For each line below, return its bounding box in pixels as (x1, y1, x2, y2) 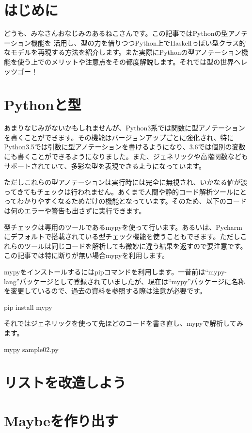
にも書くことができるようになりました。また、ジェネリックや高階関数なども (4, 151, 248, 161)
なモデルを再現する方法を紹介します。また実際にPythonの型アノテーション (4, 47, 241, 57)
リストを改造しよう (4, 372, 126, 392)
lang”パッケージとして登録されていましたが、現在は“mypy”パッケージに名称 (4, 276, 245, 286)
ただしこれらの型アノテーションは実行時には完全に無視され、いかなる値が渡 (4, 177, 248, 187)
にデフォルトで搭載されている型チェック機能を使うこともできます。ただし (4, 231, 240, 241)
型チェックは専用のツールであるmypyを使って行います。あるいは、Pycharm (4, 222, 242, 232)
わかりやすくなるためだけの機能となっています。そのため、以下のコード (17, 196, 247, 206)
